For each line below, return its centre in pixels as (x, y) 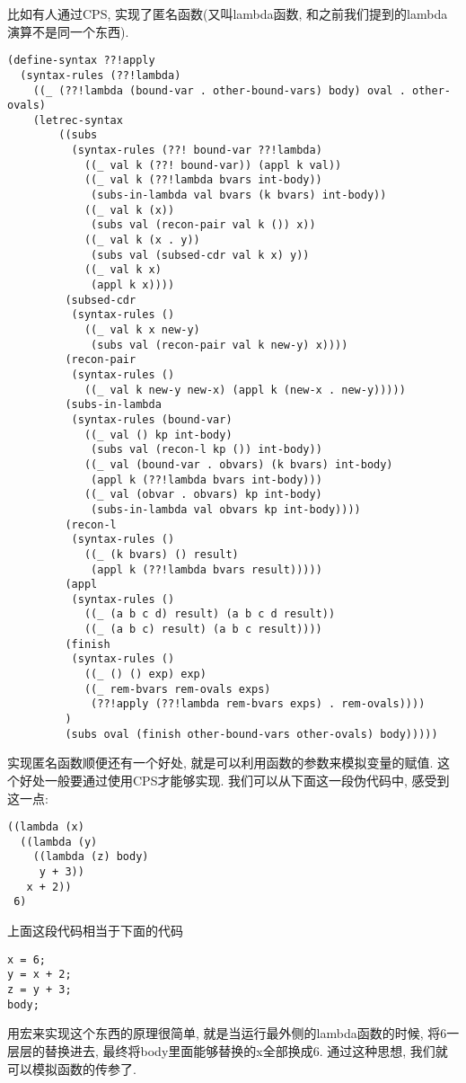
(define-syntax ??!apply (81, 61)
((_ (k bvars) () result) (161, 554)
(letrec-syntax (78, 120)
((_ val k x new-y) (142, 330)
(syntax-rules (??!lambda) (101, 75)
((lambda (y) (59, 842)
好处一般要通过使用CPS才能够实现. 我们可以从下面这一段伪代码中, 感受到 (234, 780)
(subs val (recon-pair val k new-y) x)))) (220, 345)
